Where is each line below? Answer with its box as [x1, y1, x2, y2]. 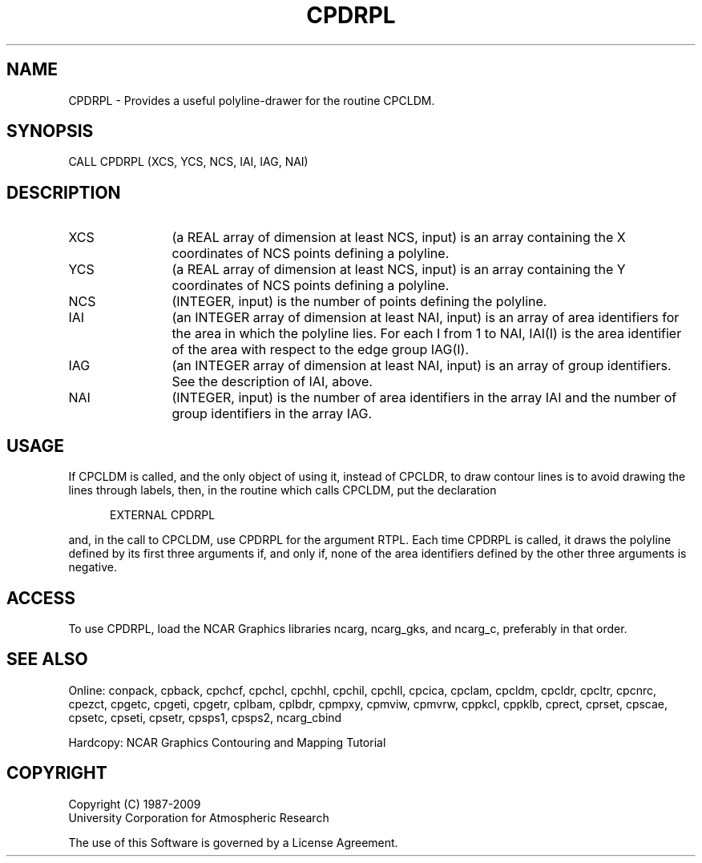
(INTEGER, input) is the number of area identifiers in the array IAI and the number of [171, 389, 677, 406]
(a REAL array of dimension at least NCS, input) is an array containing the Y [171, 261, 626, 278]
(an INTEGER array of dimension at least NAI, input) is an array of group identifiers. [171, 357, 672, 374]
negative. [68, 560, 118, 575]
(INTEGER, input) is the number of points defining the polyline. [171, 293, 547, 310]
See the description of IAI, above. [171, 373, 373, 390]
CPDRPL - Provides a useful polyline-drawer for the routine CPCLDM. [68, 93, 435, 107]
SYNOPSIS [6, 121, 94, 142]
